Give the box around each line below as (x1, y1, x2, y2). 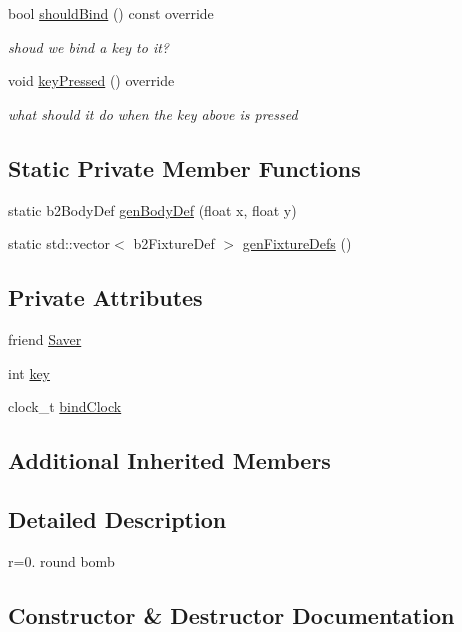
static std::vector (8, 233, 111, 254)
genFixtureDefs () (242, 233, 352, 254)
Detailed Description (8, 503, 227, 534)
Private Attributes (8, 282, 203, 313)
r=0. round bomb (8, 550, 115, 571)
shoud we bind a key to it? (8, 36, 170, 57)
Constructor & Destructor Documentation (8, 599, 455, 630)
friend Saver (8, 328, 82, 349)
